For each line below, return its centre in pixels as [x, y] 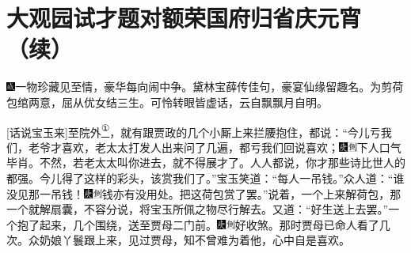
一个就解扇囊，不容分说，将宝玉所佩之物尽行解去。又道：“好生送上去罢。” [198, 209]
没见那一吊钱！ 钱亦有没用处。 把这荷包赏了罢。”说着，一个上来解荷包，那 [204, 193]
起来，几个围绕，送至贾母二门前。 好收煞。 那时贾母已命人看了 [209, 224]
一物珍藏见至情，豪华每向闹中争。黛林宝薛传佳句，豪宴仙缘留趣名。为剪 [204, 87]
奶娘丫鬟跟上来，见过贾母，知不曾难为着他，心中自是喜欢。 [194, 240]
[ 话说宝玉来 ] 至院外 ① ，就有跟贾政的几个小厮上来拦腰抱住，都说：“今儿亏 [194, 130]
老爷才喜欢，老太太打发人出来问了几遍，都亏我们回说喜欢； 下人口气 [215, 147]
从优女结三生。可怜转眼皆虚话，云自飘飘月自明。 [200, 102]
